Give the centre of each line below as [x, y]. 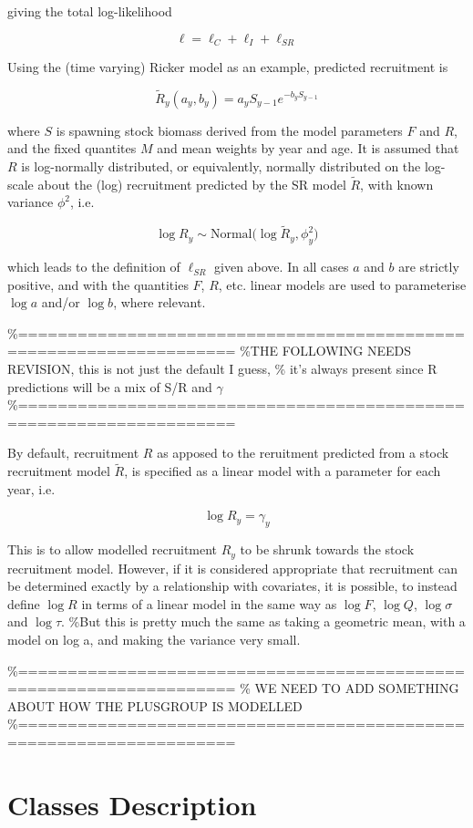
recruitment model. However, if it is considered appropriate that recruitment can [232, 568]
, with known [397, 184]
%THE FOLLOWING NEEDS [325, 351]
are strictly [429, 267]
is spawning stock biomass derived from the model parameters [229, 130]
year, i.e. [31, 488]
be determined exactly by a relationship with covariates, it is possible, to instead [232, 586]
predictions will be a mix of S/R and [110, 386]
